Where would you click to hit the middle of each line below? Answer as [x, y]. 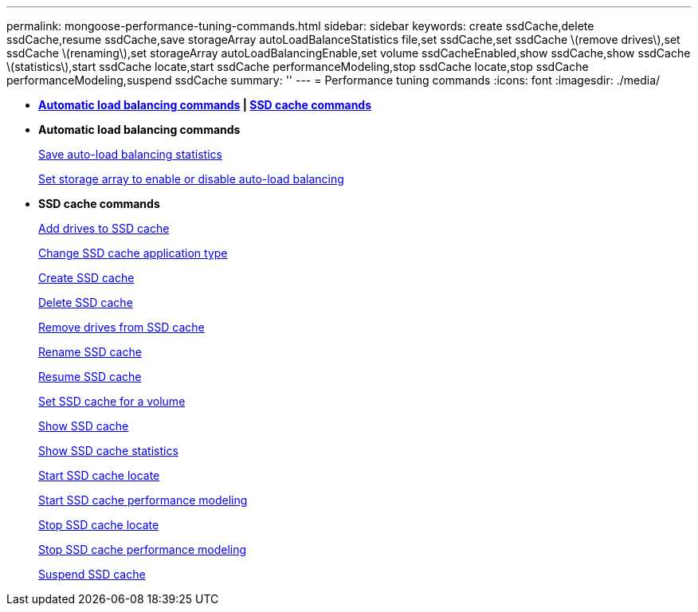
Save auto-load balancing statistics [130, 154]
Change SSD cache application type [133, 253]
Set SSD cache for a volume [112, 401]
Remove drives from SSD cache [122, 327]
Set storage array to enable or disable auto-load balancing [191, 179]
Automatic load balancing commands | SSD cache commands [205, 105]
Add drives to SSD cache [104, 228]
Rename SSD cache [90, 352]
